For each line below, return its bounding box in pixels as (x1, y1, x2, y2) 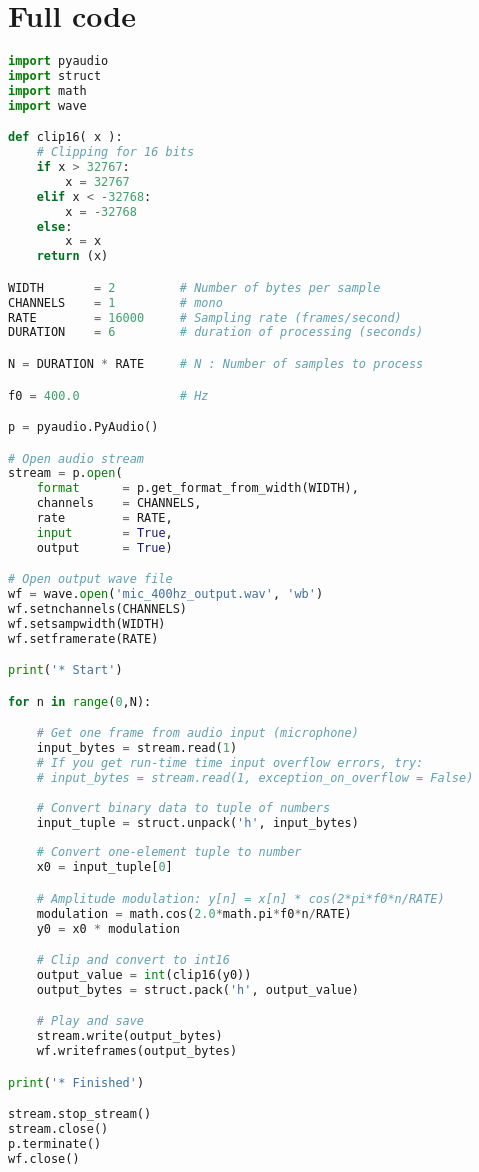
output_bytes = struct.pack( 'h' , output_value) (36, 982, 359, 997)
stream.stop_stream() (8, 1107, 152, 1122)
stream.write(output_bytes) (36, 1029, 223, 1044)
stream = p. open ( (8, 466, 123, 481)
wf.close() (8, 1151, 80, 1166)
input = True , (36, 525, 173, 540)
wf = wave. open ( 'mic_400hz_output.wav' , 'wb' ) (8, 587, 324, 602)
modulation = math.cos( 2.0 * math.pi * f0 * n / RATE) (36, 906, 352, 921)
